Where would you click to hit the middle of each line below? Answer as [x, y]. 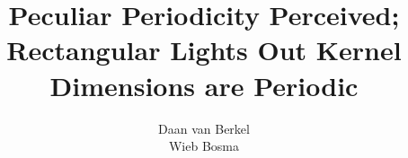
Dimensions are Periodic [204, 85]
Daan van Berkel [204, 128]
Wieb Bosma [204, 146]
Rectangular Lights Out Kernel [204, 50]
